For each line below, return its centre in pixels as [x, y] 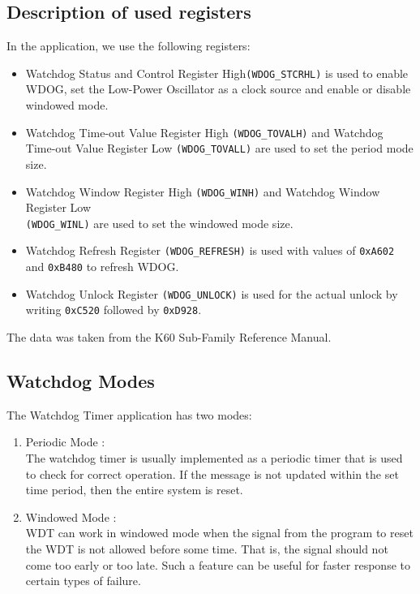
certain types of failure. [83, 581]
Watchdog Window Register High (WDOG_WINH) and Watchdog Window [203, 191]
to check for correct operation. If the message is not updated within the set [212, 473]
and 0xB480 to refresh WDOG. [102, 267]
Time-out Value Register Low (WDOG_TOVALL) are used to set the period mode [219, 148]
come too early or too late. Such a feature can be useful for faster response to [218, 564]
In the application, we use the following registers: [129, 46]
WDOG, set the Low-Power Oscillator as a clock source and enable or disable [218, 89]
